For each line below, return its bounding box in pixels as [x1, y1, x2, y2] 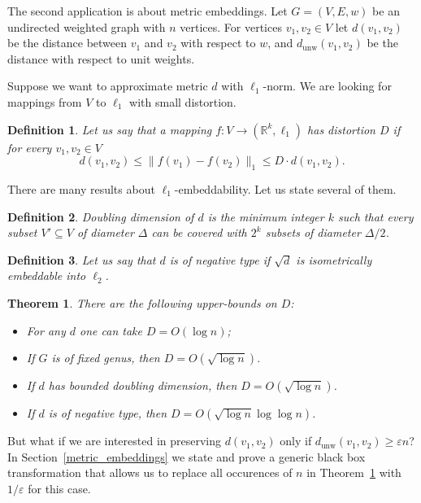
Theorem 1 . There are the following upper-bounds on [7, 294, 277, 311]
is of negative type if [169, 251, 271, 268]
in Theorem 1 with [306, 464, 401, 481]
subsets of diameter [265, 224, 361, 241]
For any [26, 321, 66, 339]
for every [7, 138, 52, 155]
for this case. [28, 479, 91, 496]
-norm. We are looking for [263, 77, 392, 94]
